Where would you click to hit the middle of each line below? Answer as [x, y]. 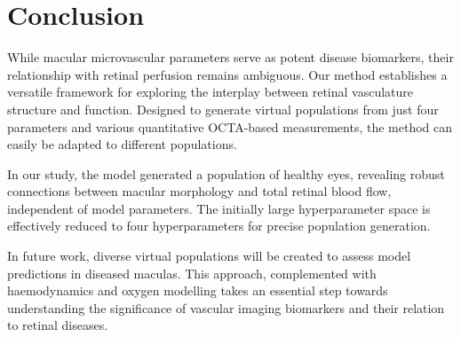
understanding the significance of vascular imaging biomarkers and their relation [226, 307]
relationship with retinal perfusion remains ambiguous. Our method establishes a [227, 74]
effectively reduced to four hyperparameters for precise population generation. [219, 226]
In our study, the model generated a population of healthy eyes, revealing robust [226, 173]
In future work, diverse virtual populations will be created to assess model [209, 256]
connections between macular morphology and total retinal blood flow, [199, 191]
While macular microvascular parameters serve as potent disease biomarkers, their [230, 57]
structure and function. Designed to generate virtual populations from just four [223, 109]
